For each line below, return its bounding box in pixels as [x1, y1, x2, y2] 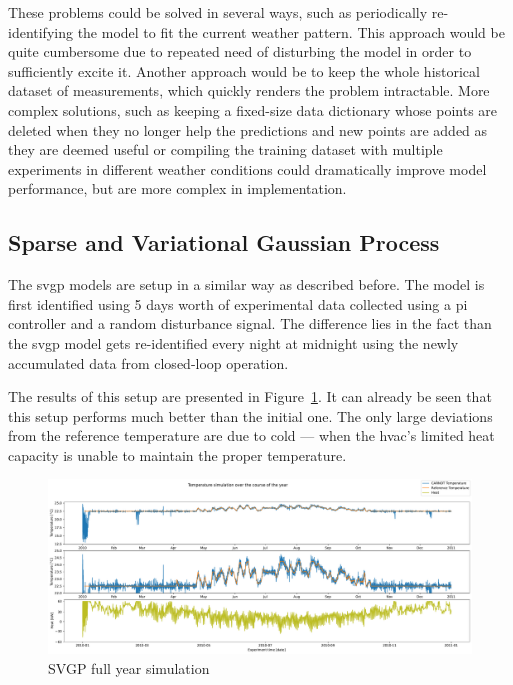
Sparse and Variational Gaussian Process [8, 227, 440, 258]
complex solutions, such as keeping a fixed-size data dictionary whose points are [8, 99, 498, 120]
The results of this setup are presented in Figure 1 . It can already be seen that [8, 386, 492, 407]
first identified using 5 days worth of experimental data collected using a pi [8, 293, 468, 314]
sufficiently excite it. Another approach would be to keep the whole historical [8, 60, 480, 81]
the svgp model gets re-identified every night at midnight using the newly [8, 332, 459, 353]
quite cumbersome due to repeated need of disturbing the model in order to [8, 41, 472, 62]
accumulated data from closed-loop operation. [8, 352, 289, 373]
